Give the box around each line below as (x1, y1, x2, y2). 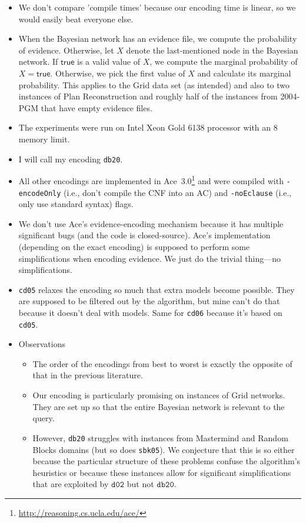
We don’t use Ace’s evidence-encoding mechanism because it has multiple (18, 217, 284, 229)
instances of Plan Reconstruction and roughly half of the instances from (18, 90, 278, 102)
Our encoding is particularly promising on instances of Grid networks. (32, 389, 285, 401)
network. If (18, 55, 58, 68)
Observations (18, 338, 65, 350)
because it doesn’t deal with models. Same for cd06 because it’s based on (18, 306, 282, 318)
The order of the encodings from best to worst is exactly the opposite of (32, 357, 292, 369)
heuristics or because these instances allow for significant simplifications (32, 466, 291, 478)
